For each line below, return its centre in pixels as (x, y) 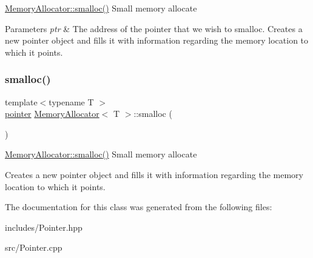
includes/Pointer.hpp (44, 227)
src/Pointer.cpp (34, 247)
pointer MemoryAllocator (52, 114)
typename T (71, 101)
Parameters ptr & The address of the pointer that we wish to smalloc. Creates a (154, 28)
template (21, 101)
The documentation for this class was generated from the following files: (139, 207)
